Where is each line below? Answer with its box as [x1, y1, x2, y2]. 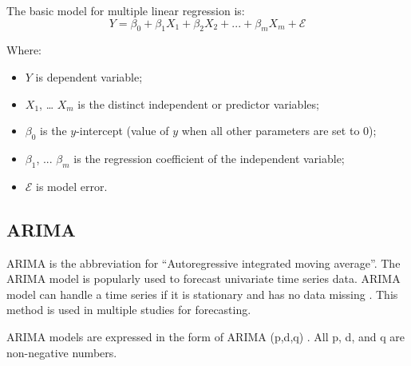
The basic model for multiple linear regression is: [6, 2, 245, 18]
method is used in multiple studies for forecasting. [6, 301, 251, 318]
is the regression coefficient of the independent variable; [73, 149, 345, 166]
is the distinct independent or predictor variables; [77, 95, 319, 112]
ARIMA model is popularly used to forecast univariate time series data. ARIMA [6, 270, 401, 287]
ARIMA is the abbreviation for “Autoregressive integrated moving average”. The [6, 254, 401, 271]
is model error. [36, 177, 108, 194]
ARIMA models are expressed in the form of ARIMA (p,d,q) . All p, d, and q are [6, 328, 405, 344]
